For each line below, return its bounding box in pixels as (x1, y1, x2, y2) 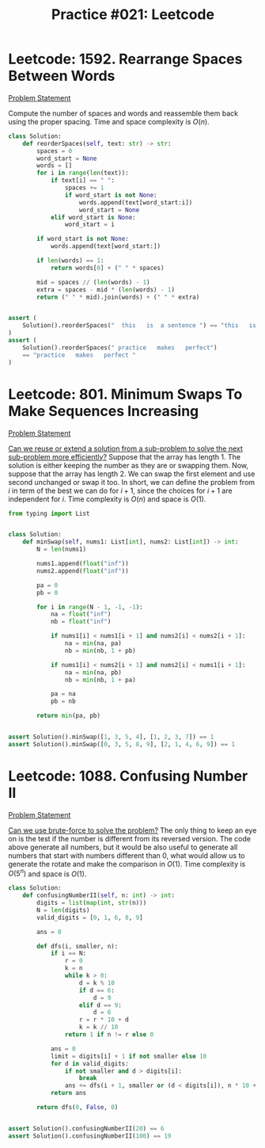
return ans (50, 1089, 87, 1097)
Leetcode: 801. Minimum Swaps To (8, 385, 243, 403)
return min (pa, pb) (36, 711, 101, 720)
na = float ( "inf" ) (50, 610, 112, 619)
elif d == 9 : (78, 1001, 123, 1009)
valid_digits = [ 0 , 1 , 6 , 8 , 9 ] (36, 913, 144, 921)
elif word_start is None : (50, 213, 136, 221)
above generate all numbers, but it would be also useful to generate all (8, 842, 238, 852)
